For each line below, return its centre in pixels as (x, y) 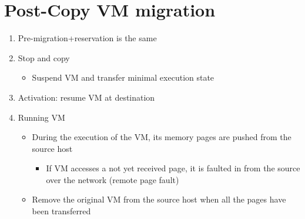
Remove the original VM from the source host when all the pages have (159, 199)
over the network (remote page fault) (113, 179)
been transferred (61, 211)
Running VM (41, 117)
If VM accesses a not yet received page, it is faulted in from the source (173, 168)
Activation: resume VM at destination (86, 97)
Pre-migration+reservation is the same (87, 38)
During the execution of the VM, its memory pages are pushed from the (162, 137)
